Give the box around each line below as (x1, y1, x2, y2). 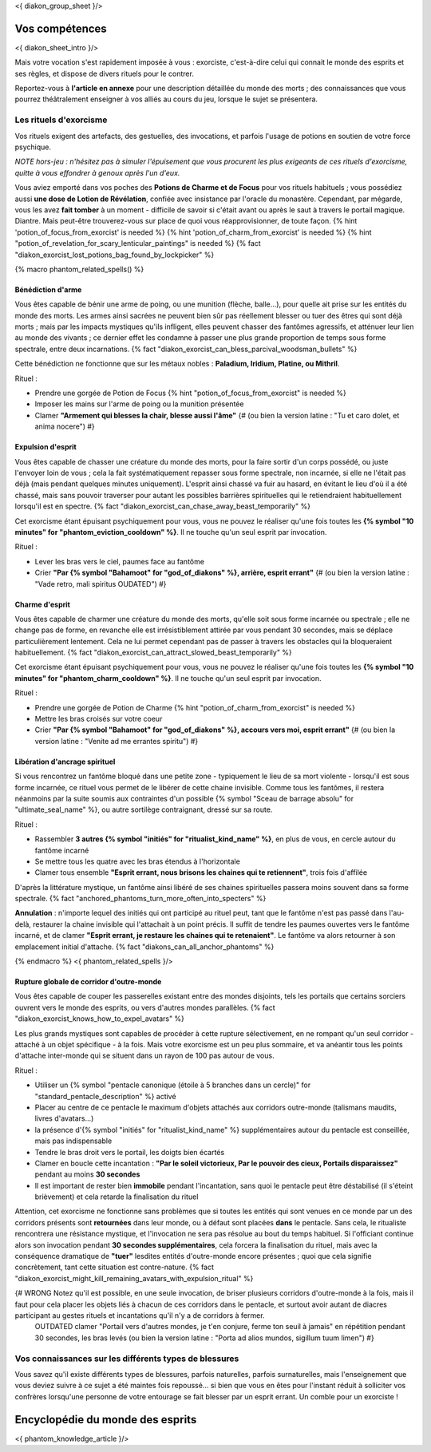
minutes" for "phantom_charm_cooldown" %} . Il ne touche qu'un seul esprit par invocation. (14, 673, 322, 682)
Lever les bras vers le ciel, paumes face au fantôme (34, 556, 205, 566)
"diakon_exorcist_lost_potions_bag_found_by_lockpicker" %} (14, 250, 215, 259)
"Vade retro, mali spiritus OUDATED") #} (34, 579, 167, 588)
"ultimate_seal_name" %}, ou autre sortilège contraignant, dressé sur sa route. (14, 805, 273, 814)
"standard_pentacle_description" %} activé (34, 1091, 176, 1101)
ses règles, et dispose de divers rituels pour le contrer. (14, 69, 195, 78)
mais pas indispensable (34, 1136, 113, 1145)
